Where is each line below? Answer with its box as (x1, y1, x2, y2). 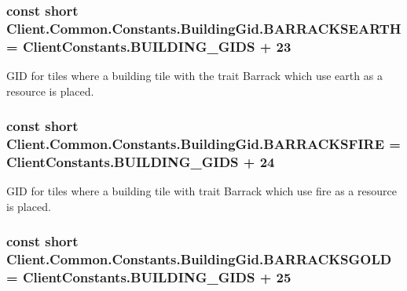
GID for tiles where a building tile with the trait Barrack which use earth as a (6, 67, 383, 84)
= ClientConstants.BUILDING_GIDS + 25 (6, 267, 291, 287)
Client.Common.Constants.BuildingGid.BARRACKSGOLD (6, 249, 392, 269)
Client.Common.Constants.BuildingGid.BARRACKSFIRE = (6, 134, 401, 154)
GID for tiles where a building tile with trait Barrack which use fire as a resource (6, 183, 397, 199)
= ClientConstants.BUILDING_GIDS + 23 (6, 36, 291, 56)
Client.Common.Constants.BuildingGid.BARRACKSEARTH (6, 18, 401, 38)
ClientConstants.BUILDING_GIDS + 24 (6, 152, 275, 172)
